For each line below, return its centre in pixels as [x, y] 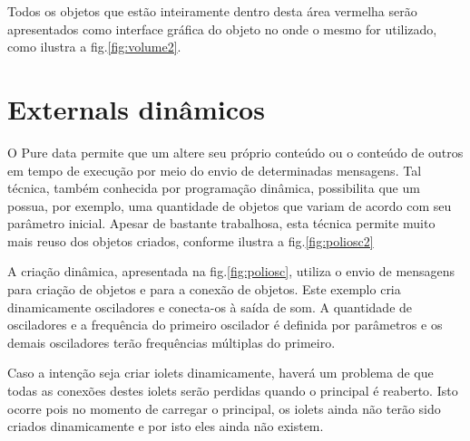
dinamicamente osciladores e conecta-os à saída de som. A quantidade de [210, 307]
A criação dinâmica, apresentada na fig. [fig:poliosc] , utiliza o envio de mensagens [231, 271]
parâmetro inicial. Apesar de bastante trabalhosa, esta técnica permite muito [221, 223]
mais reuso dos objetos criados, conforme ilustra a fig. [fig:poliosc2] [191, 240]
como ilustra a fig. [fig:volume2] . [94, 47]
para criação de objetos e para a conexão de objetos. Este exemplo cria [204, 289]
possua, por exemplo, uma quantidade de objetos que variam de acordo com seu [230, 205]
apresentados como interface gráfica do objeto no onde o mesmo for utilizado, [222, 29]
